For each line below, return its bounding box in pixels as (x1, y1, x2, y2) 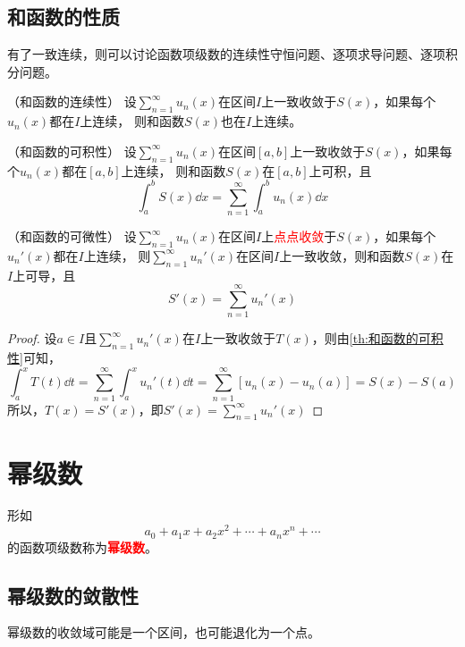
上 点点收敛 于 (261, 227, 337, 245)
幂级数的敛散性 (7, 581, 139, 609)
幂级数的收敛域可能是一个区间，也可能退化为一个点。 (7, 623, 320, 642)
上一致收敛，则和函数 (279, 246, 405, 265)
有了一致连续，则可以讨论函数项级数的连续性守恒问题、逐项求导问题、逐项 (7, 45, 445, 63)
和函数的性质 (7, 3, 120, 30)
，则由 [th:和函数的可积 (311, 329, 444, 348)
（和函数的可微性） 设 (7, 227, 137, 245)
